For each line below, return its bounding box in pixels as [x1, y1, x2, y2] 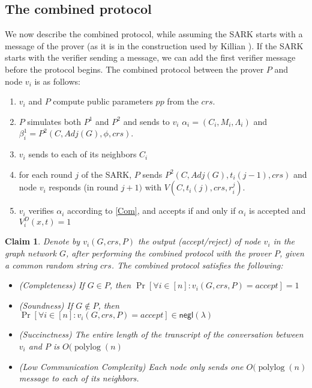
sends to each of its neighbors [28, 148, 137, 160]
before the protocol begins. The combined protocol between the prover [5, 62, 264, 75]
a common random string [5, 258, 97, 271]
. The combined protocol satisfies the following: [111, 258, 283, 271]
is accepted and [249, 204, 306, 217]
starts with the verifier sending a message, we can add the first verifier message [5, 51, 296, 64]
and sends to [123, 115, 170, 127]
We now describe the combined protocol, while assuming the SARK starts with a [5, 28, 303, 40]
